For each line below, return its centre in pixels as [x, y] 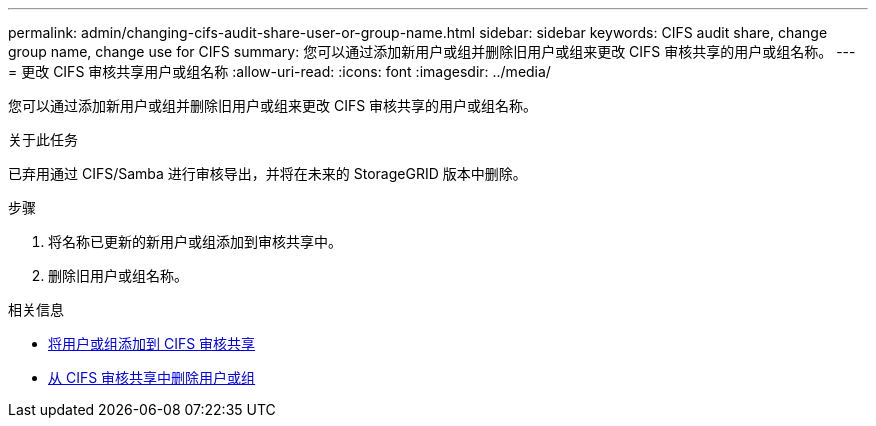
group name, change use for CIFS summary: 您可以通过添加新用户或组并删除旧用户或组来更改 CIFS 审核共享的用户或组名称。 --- [432, 51]
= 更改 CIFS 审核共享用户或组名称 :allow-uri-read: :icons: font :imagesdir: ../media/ [279, 71]
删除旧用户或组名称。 [118, 275]
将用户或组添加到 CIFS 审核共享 [152, 343]
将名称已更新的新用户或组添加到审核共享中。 [195, 241]
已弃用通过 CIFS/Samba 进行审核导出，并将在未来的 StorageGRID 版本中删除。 [267, 173]
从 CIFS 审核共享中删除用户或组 [152, 377]
